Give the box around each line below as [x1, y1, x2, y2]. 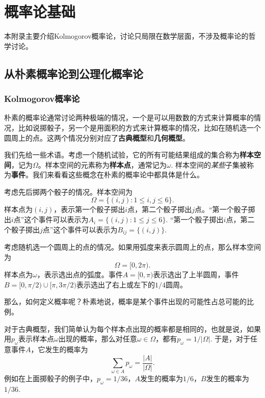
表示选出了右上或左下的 [76, 279, 155, 289]
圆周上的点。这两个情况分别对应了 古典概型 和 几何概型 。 [4, 132, 190, 143]
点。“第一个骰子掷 [194, 204, 255, 215]
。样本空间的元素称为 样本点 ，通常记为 [38, 159, 167, 170]
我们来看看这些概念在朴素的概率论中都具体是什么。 [32, 169, 204, 180]
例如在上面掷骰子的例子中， [4, 373, 97, 384]
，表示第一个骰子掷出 [54, 204, 125, 215]
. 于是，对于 [210, 333, 250, 344]
